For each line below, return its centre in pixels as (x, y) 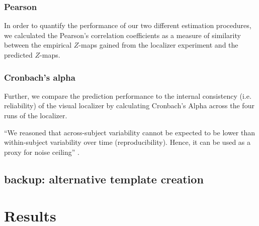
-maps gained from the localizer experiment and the (158, 45)
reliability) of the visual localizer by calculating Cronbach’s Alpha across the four (129, 105)
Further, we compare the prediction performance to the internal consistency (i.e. (128, 95)
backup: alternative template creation (104, 179)
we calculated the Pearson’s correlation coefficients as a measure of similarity (122, 35)
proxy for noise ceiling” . (42, 152)
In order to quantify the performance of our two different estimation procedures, (128, 25)
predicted (18, 55)
